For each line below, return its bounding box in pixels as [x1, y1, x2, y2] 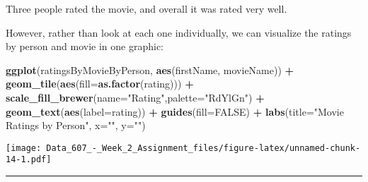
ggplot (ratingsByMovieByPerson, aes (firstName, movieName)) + [6, 62, 294, 77]
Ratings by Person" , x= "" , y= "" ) [6, 118, 146, 133]
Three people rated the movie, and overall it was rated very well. [6, 1, 287, 16]
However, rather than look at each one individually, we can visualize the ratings [6, 25, 352, 40]
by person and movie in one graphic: [6, 39, 164, 54]
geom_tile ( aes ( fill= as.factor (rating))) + [6, 76, 194, 91]
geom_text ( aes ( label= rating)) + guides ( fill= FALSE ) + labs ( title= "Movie [6, 104, 344, 119]
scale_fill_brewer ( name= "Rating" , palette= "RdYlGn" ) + [6, 90, 265, 104]
